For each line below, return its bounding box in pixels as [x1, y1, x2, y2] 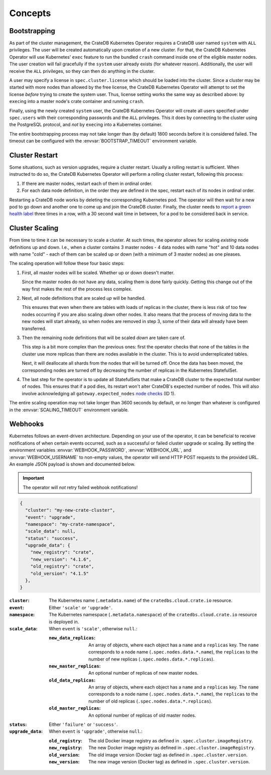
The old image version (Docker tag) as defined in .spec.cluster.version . [88, 751, 248, 758]
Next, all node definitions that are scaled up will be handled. [22, 295, 146, 301]
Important [23, 475, 45, 481]
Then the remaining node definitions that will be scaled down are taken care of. [22, 335, 186, 341]
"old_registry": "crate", [30, 564, 94, 570]
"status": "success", [25, 535, 79, 541]
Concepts [9, 8, 51, 19]
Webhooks [9, 420, 44, 428]
